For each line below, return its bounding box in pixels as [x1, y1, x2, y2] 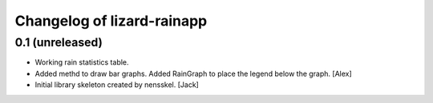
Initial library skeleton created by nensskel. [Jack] [34, 80, 200, 89]
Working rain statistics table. [34, 57, 129, 67]
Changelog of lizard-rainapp [14, 12, 208, 30]
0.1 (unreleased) [14, 35, 103, 50]
